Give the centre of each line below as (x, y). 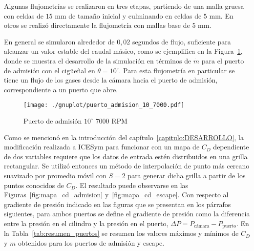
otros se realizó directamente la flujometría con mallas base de (97, 25)
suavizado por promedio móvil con (55, 175)
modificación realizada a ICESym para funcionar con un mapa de (102, 147)
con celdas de (24, 15)
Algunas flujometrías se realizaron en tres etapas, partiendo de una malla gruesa (124, 6)
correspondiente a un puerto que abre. (61, 89)
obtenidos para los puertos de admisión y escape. (91, 242)
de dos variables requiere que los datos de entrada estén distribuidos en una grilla (126, 156)
